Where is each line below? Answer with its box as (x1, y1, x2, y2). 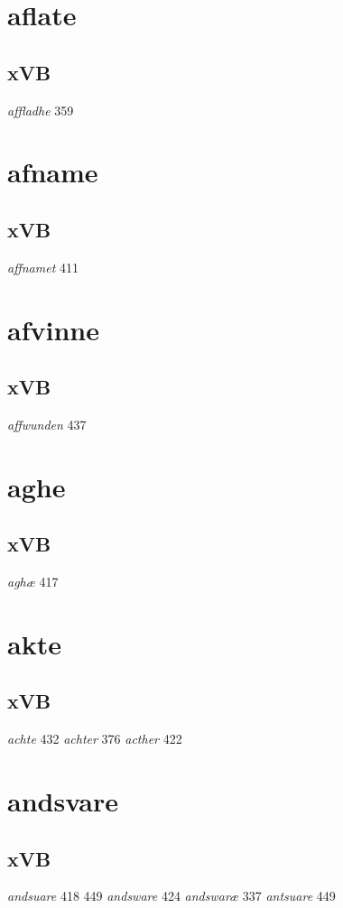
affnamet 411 (7, 257, 79, 276)
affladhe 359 (7, 100, 74, 119)
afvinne (7, 310, 99, 347)
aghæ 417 (7, 572, 59, 591)
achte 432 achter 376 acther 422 (7, 729, 182, 748)
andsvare (7, 783, 119, 820)
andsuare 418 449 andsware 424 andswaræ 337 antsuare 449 (7, 886, 336, 905)
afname (7, 153, 98, 190)
